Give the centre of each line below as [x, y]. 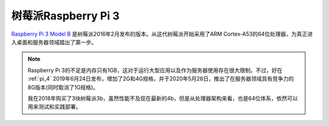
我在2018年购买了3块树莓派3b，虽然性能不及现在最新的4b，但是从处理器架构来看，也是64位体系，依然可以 [163, 98]
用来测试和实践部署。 [55, 107]
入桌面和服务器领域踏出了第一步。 [54, 42]
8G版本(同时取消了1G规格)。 [63, 87]
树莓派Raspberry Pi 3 [65, 16]
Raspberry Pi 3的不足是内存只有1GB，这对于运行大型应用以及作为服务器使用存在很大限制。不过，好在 [155, 70]
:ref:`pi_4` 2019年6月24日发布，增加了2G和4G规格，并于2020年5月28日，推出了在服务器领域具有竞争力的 [161, 79]
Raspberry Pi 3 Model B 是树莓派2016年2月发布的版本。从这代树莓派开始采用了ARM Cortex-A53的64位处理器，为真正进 [162, 34]
